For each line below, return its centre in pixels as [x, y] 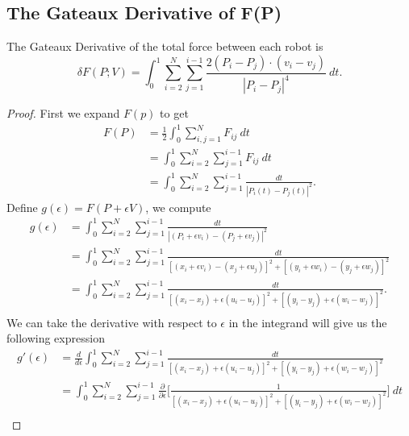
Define [22, 207]
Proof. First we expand [63, 113]
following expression [56, 338]
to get [174, 113]
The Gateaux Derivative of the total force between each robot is [165, 46]
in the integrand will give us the [308, 322]
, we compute [178, 207]
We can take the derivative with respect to [112, 322]
